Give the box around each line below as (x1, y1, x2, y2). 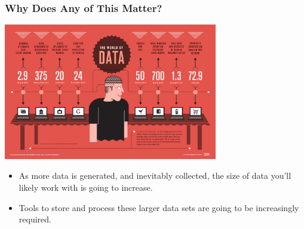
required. (19, 213, 51, 225)
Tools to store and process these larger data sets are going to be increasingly (19, 201, 299, 213)
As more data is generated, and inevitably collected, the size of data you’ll (19, 169, 291, 182)
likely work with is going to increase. (19, 181, 153, 194)
